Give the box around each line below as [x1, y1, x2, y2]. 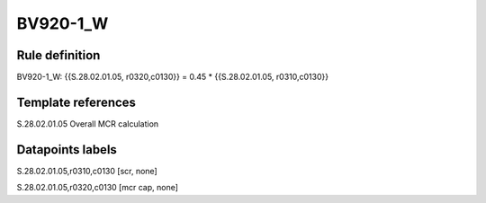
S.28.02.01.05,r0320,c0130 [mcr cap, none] [16, 182, 179, 193]
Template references [16, 94, 137, 110]
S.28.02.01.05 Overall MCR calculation [16, 118, 159, 129]
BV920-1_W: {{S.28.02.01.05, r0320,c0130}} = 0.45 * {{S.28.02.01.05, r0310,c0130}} [16, 72, 328, 83]
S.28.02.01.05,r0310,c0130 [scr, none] [16, 165, 157, 176]
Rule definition [16, 48, 101, 63]
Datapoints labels [16, 142, 117, 157]
